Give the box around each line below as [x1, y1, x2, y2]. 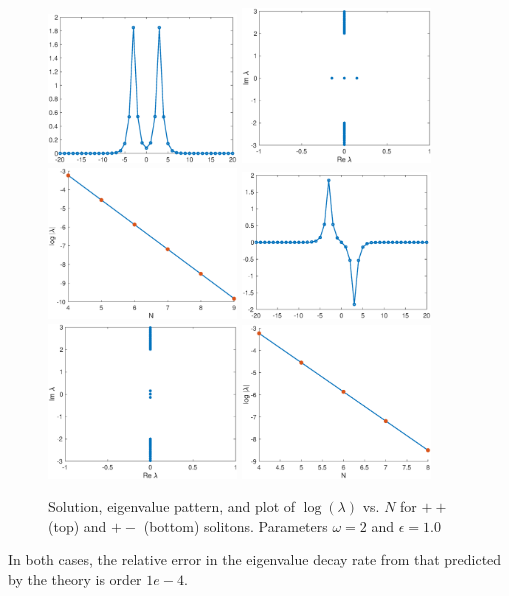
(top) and [48, 515, 107, 536]
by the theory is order [8, 569, 142, 590]
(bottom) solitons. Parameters [143, 515, 328, 536]
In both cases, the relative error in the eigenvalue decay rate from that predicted [8, 549, 502, 570]
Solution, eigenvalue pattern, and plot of [48, 496, 296, 517]
